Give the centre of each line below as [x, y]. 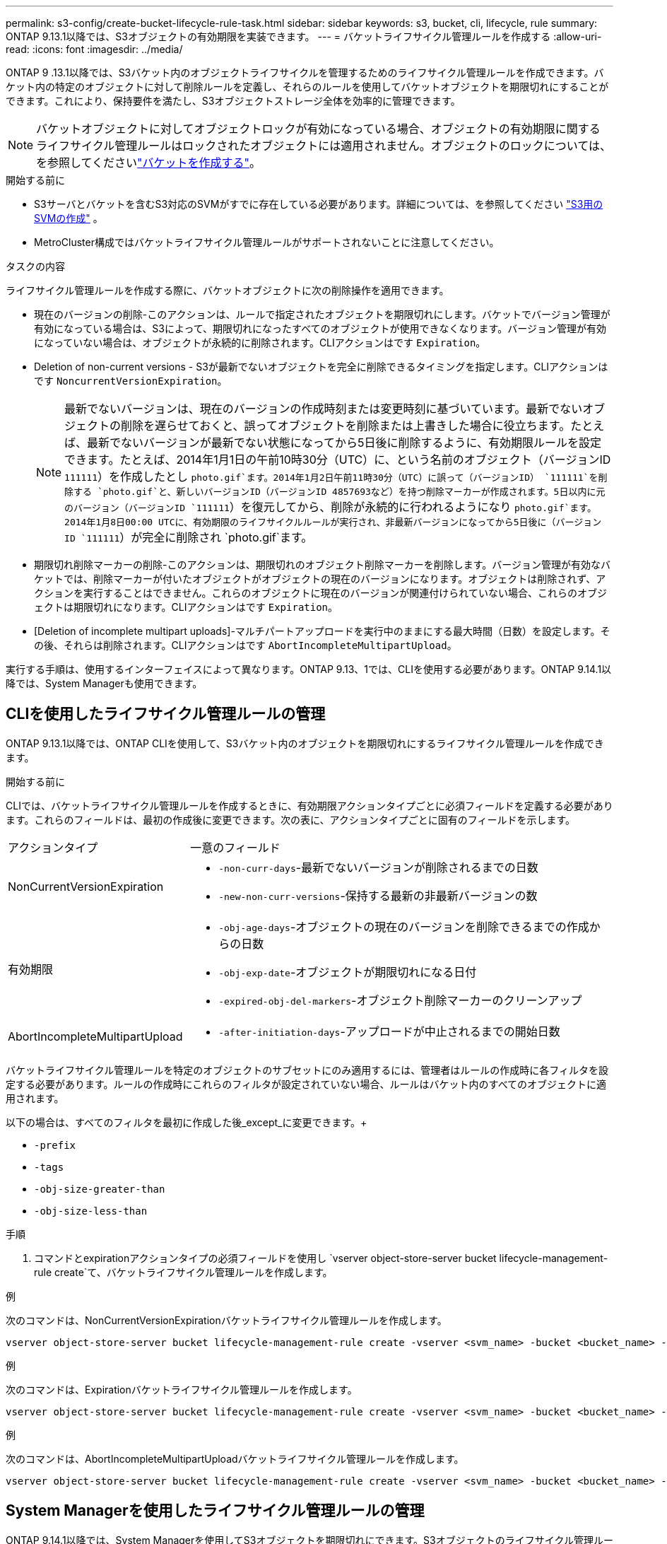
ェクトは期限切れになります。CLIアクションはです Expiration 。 [186, 607]
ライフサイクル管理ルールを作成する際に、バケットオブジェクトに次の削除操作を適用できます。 [228, 290]
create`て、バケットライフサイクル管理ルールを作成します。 [194, 1272]
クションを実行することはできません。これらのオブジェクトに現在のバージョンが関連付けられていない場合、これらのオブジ [320, 593]
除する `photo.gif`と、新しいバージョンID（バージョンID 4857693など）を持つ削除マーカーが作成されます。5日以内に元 [335, 492]
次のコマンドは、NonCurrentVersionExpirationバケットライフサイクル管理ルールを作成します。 [226, 1320]
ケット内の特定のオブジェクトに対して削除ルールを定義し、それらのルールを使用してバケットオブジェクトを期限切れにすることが [307, 87]
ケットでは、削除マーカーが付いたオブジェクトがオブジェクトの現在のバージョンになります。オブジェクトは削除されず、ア [320, 579]
